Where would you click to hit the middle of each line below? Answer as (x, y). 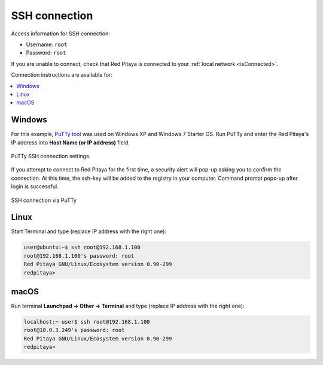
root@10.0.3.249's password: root (74, 330)
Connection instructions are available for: (62, 75)
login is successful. (35, 186)
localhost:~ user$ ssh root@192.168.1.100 (87, 322)
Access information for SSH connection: (60, 34)
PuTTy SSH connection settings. (51, 156)
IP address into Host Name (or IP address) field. (70, 142)
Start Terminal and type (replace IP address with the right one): (89, 231)
